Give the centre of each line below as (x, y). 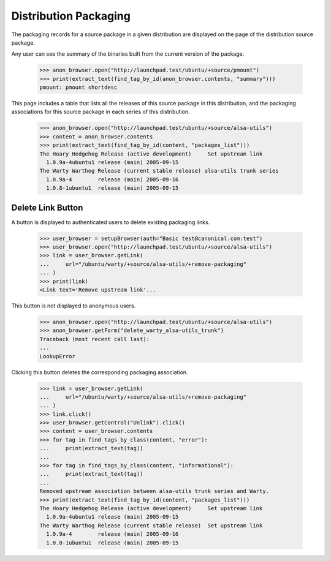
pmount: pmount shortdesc (78, 88)
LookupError (58, 356)
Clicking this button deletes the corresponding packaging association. (100, 372)
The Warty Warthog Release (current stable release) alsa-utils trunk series (159, 171)
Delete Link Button (47, 207)
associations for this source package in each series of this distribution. (101, 112)
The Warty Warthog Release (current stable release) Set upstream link (151, 525)
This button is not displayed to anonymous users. (74, 306)
